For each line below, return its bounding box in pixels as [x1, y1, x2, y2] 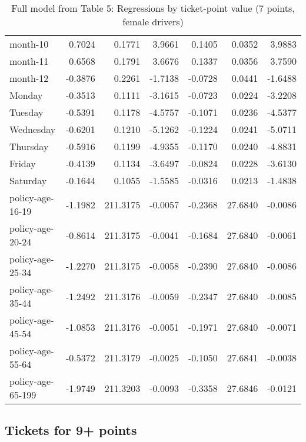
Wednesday [9, 122, 56, 136]
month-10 [9, 37, 49, 51]
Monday [9, 88, 43, 102]
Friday [9, 157, 36, 170]
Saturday [9, 174, 47, 187]
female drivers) [122, 15, 184, 28]
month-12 [9, 71, 49, 85]
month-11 [9, 54, 49, 68]
